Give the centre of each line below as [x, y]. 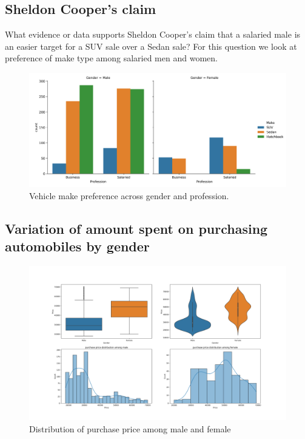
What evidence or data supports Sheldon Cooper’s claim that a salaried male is [153, 34]
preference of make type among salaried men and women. [111, 58]
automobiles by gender [77, 246]
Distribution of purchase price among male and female [130, 428]
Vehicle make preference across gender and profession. [129, 195]
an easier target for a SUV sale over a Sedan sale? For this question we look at [151, 46]
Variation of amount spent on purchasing [136, 228]
